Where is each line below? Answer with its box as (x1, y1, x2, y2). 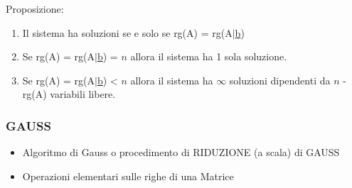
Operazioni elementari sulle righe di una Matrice (22, 168, 234, 183)
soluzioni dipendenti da (229, 72, 331, 87)
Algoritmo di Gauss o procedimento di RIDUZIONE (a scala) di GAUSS (22, 145, 340, 160)
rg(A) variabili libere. (22, 87, 116, 101)
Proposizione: (6, 1, 64, 16)
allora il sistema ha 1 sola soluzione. (130, 49, 287, 64)
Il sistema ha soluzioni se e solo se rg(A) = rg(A (22, 25, 233, 40)
